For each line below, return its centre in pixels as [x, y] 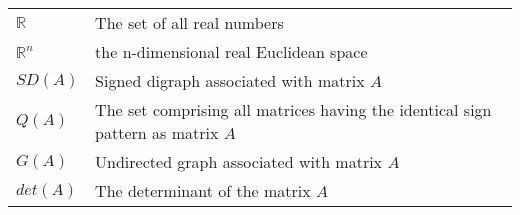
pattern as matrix [157, 132]
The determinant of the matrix [203, 190]
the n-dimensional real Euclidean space [231, 51]
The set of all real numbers [189, 22]
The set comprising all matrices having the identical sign [293, 109]
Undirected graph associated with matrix [239, 161]
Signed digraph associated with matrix [230, 80]
